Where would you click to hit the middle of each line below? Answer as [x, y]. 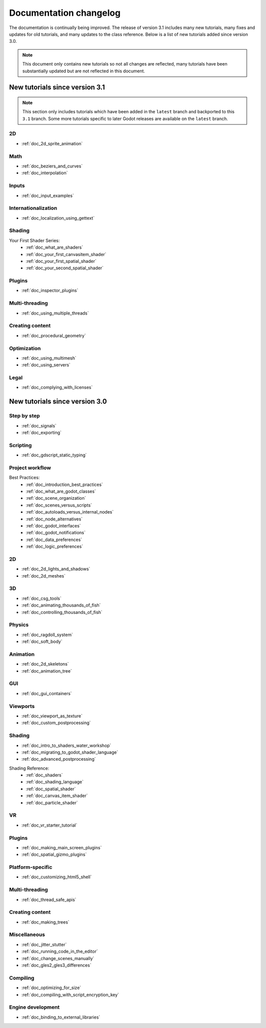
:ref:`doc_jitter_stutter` [44, 944]
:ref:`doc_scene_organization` [56, 498]
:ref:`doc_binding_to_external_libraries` [61, 1017]
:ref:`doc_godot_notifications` [56, 533]
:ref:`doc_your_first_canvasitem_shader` [66, 254]
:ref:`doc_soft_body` [42, 642]
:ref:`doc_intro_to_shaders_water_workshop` [66, 745]
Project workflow [30, 468]
